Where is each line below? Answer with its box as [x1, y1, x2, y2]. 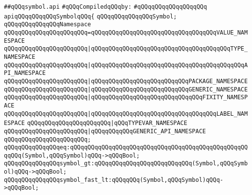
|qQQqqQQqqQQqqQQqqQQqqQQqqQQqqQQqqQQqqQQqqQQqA [87, 61, 248, 69]
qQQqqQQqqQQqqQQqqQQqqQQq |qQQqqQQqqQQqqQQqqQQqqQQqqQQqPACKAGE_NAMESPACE [4, 77, 248, 85]
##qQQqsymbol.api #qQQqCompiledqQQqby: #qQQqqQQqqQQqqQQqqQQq [4, 3, 207, 10]
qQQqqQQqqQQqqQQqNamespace [4, 21, 91, 28]
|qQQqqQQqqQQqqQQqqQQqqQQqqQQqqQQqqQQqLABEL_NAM [87, 110, 248, 117]
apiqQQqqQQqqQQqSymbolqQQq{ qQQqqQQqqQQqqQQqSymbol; [4, 13, 177, 20]
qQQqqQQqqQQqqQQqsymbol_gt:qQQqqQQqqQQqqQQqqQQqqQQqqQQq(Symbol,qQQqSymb [4, 160, 248, 167]
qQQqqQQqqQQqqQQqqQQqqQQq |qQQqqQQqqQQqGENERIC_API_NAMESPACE [4, 127, 206, 135]
